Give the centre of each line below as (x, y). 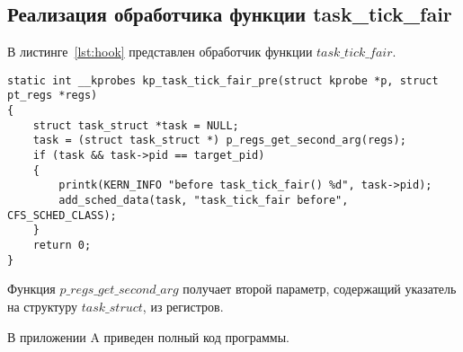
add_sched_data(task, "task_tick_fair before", (204, 201)
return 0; (62, 246)
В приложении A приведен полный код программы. (148, 336)
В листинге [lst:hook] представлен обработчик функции (160, 52)
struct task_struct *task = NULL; (136, 125)
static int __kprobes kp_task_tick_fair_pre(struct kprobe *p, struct (223, 80)
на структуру (43, 306)
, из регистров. (183, 306)
